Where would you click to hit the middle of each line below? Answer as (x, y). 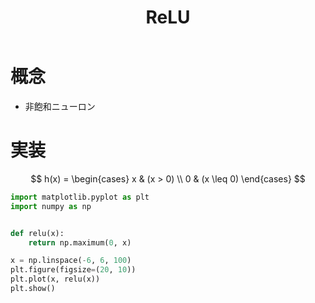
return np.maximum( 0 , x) (80, 242)
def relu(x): (37, 233)
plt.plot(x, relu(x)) (55, 279)
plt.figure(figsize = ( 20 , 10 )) (73, 270)
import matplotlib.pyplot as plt (80, 197)
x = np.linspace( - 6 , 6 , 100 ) (71, 261)
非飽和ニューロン (60, 106)
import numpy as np (51, 206)
